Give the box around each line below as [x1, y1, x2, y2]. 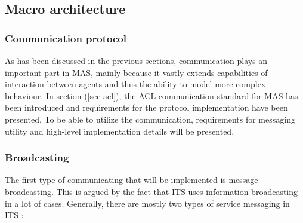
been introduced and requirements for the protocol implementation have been [5, 101, 288, 114]
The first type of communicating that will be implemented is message [5, 173, 258, 186]
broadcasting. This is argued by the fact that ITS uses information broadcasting [5, 185, 298, 197]
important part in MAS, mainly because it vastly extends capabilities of [5, 66, 268, 78]
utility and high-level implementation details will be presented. [5, 124, 234, 137]
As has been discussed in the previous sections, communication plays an [5, 54, 268, 66]
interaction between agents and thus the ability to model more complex [5, 78, 266, 90]
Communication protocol [5, 30, 126, 45]
